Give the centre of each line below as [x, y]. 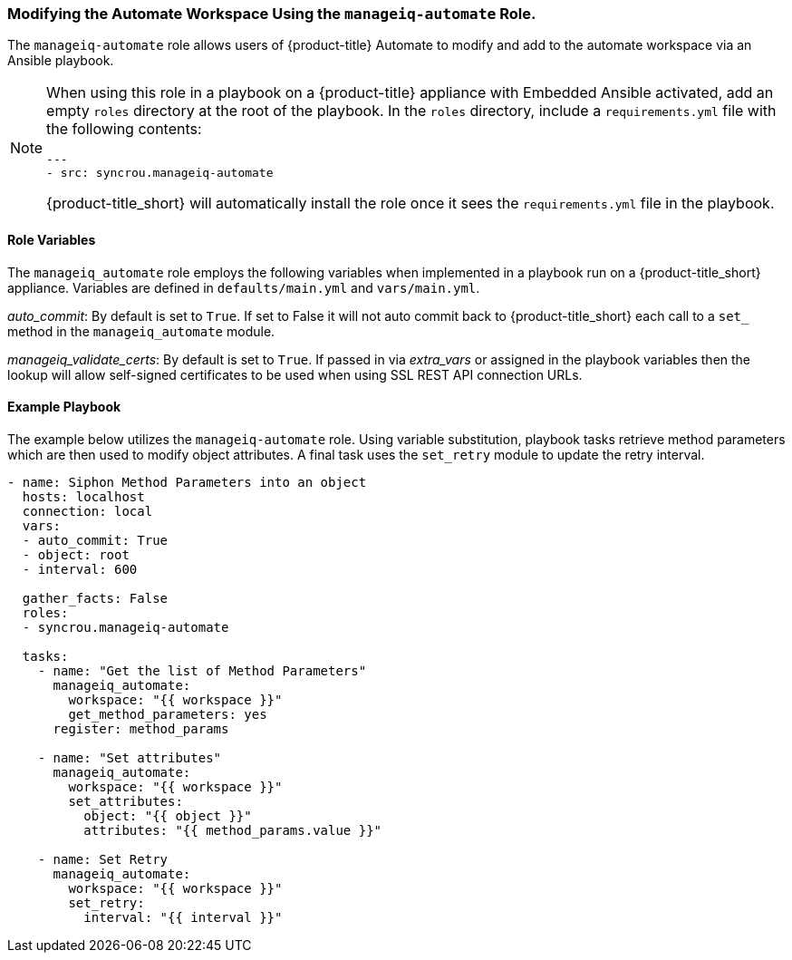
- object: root [76, 554]
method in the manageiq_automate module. [141, 331]
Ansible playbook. [61, 61]
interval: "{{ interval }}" [183, 917]
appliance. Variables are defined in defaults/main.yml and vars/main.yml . [244, 287]
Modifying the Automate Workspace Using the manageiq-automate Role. [272, 14]
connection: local [87, 511]
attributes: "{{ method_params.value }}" [233, 830]
